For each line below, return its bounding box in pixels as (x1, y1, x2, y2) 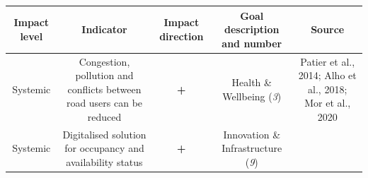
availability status (66, 154, 143, 169)
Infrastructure (222, 141, 282, 155)
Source (311, 22, 345, 37)
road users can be (66, 95, 143, 110)
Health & (231, 74, 272, 89)
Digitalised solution (62, 126, 146, 141)
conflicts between (67, 81, 142, 96)
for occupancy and (64, 141, 144, 155)
